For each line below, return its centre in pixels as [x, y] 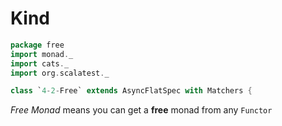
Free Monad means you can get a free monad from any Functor [141, 110]
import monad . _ [42, 54]
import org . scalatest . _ [60, 73]
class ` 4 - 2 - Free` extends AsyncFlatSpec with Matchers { [131, 91]
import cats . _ [40, 63]
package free [37, 45]
